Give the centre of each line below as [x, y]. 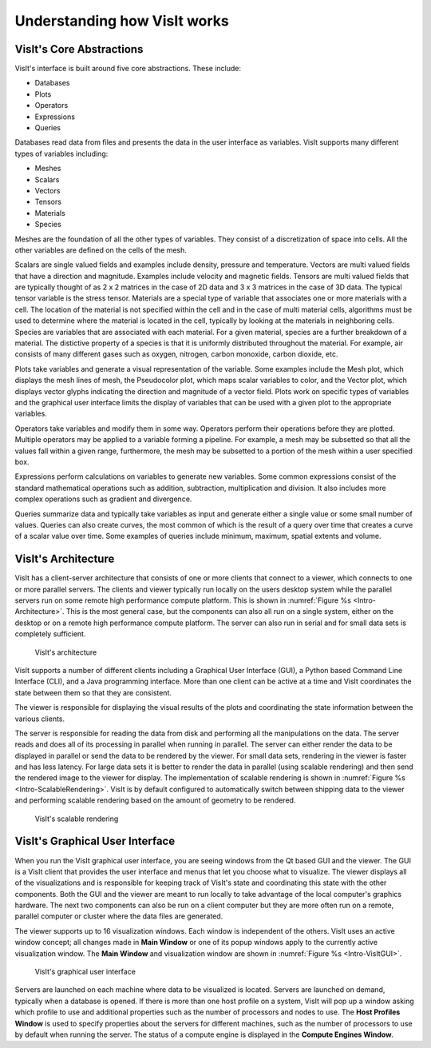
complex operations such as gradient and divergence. [103, 499]
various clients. [40, 719]
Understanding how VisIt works [122, 21]
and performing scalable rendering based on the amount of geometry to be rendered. [155, 800]
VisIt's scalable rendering [77, 819]
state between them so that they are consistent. [93, 692]
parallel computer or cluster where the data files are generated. [119, 916]
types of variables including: [61, 153]
